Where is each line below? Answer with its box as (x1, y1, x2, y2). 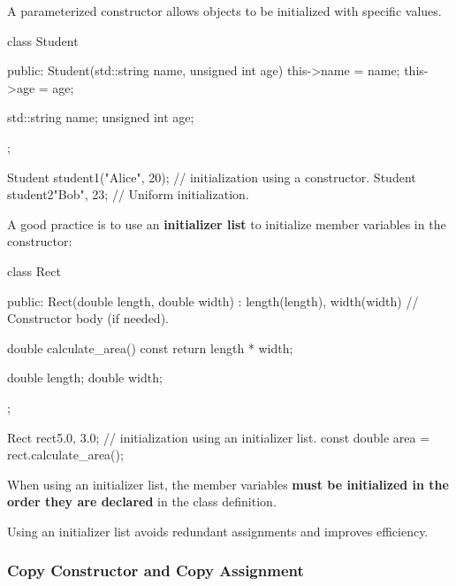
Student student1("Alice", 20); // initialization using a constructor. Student (7, 167, 416, 186)
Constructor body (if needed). (7, 309, 169, 328)
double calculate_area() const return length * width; (7, 338, 293, 357)
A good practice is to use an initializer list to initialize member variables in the (7, 214, 446, 233)
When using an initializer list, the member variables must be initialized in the (7, 474, 449, 493)
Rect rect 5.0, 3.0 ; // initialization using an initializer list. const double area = (7, 428, 430, 446)
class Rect (7, 261, 61, 280)
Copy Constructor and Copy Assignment (7, 559, 304, 582)
